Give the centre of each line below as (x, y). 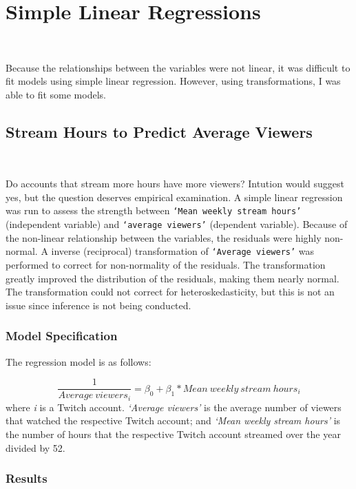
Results (27, 478)
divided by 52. (35, 447)
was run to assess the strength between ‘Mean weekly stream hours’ (154, 210)
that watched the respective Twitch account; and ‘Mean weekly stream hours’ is (173, 420)
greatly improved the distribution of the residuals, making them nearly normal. (172, 278)
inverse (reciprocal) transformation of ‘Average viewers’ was (183, 251)
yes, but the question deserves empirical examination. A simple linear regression (174, 197)
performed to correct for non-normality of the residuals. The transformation (166, 265)
